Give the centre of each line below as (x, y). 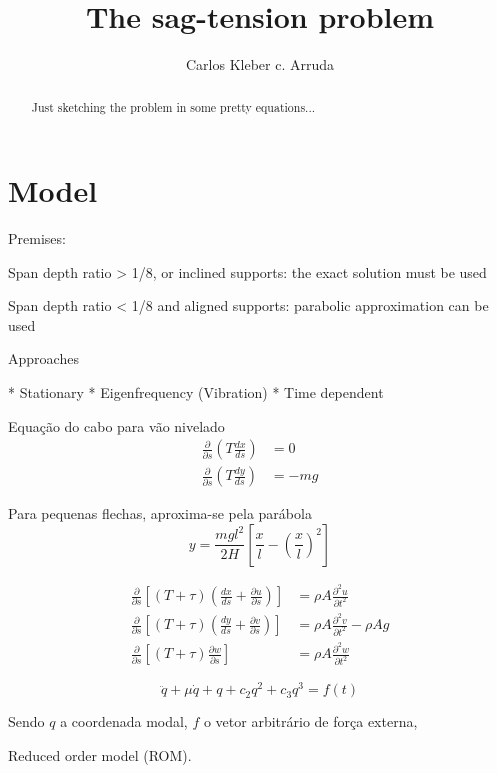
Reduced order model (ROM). (100, 754)
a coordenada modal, (124, 721)
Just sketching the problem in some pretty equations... (173, 106)
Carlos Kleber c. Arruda (260, 64)
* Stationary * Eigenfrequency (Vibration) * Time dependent (196, 392)
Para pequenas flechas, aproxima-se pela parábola (160, 513)
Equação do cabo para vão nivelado (116, 425)
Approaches (43, 358)
